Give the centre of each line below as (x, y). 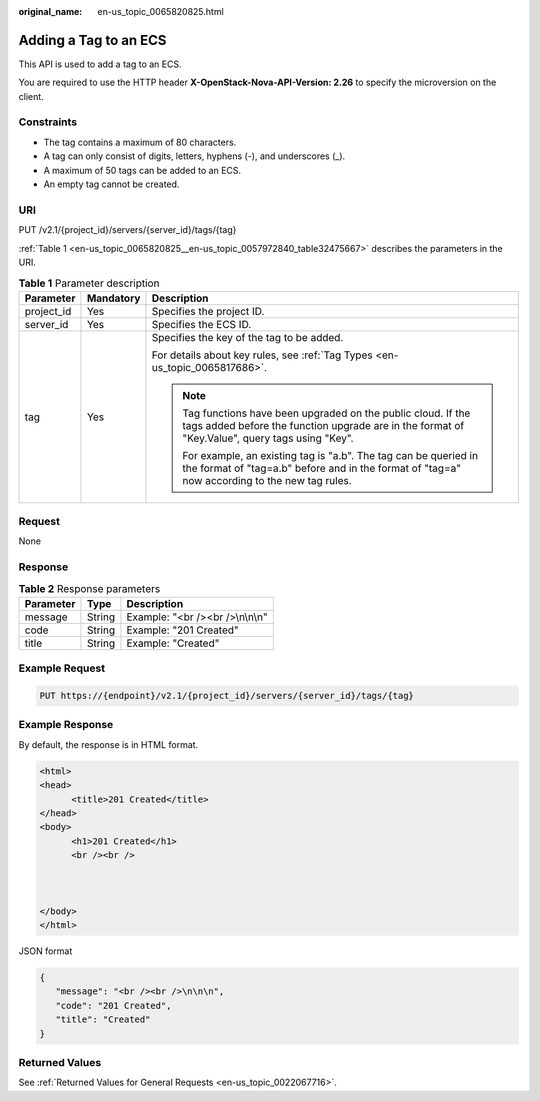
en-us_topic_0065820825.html (160, 11)
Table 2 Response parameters (89, 588)
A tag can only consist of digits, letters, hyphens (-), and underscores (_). (194, 156)
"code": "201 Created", (113, 1005)
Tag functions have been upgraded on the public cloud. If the (326, 413)
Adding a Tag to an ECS (92, 40)
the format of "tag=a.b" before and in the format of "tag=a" (322, 468)
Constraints (48, 122)
